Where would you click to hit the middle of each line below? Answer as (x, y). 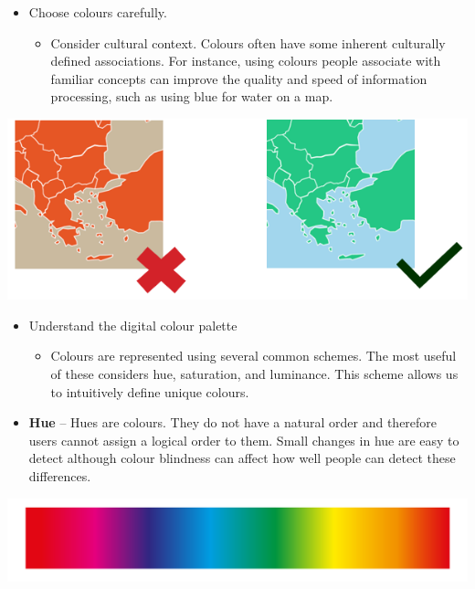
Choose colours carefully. (98, 12)
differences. (60, 475)
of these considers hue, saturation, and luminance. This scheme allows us (254, 373)
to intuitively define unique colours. (150, 391)
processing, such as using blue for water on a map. (192, 96)
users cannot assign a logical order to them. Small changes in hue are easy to (244, 440)
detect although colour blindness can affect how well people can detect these (242, 458)
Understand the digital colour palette (133, 325)
